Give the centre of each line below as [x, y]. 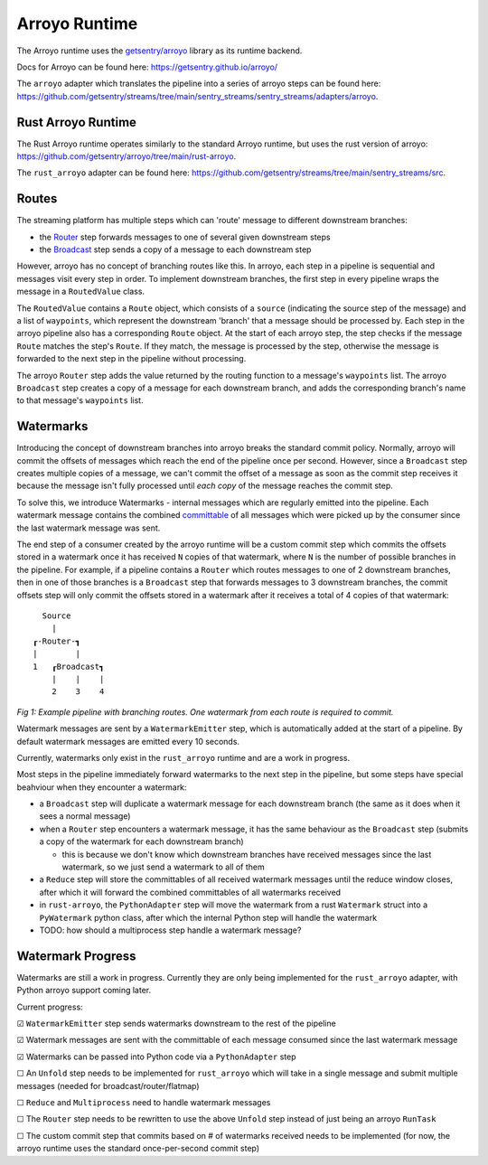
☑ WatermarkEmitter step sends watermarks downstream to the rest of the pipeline [176, 1024]
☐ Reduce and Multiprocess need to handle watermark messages [144, 1102]
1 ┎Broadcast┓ [69, 666]
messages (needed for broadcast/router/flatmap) [108, 1085]
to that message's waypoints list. [80, 400]
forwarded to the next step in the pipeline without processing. [131, 359]
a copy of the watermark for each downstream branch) [141, 841]
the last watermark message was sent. [89, 528]
